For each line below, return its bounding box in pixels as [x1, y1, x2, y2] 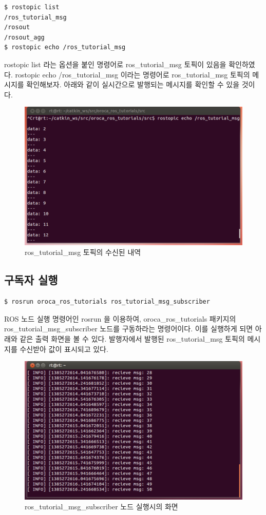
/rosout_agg [4, 33, 45, 41]
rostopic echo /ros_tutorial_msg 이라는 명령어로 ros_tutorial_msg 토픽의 [15, 69, 250, 80]
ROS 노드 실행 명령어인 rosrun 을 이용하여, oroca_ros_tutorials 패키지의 [4, 313, 236, 324]
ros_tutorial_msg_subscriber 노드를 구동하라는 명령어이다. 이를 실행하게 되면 [4, 323, 253, 334]
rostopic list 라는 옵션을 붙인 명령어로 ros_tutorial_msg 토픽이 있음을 [4, 58, 226, 69]
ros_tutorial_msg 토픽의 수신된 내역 [25, 247, 141, 257]
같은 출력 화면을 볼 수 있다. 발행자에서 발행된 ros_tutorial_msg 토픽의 [20, 333, 245, 344]
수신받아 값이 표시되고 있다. [20, 343, 108, 354]
